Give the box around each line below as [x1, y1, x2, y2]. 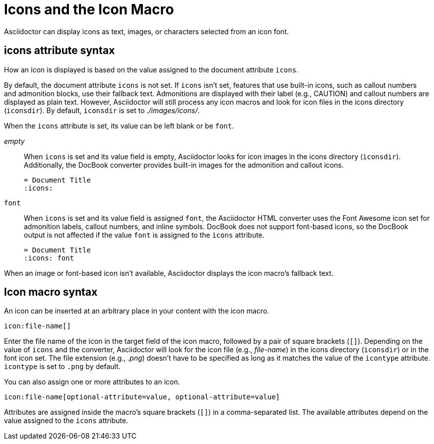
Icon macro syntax [4, 286, 98, 299]
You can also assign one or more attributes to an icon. [4, 378, 180, 386]
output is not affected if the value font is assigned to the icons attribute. [24, 230, 265, 239]
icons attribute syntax [4, 44, 115, 57]
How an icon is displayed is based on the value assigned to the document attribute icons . [4, 65, 299, 74]
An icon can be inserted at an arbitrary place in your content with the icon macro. [4, 307, 269, 316]
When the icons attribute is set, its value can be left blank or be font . [4, 121, 234, 130]
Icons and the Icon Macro [4, 1, 174, 18]
